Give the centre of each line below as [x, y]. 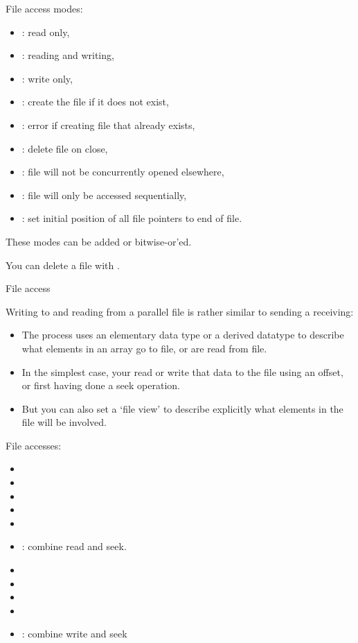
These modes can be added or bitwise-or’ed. [99, 241]
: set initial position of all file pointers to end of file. [132, 218]
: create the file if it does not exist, [95, 102]
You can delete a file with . [63, 265]
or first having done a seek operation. [101, 385]
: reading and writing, [68, 55]
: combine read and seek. [74, 546]
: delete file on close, [65, 148]
